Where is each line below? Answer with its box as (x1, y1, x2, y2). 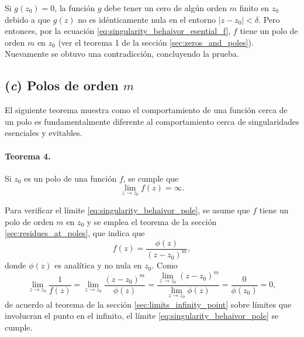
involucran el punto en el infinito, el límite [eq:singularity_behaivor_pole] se (5, 309, 279, 322)
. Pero (258, 13, 280, 25)
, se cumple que (123, 172, 179, 184)
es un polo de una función (24, 172, 117, 184)
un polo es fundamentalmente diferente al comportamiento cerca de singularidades (5, 115, 299, 127)
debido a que (5, 13, 51, 25)
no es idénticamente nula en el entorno (78, 13, 216, 25)
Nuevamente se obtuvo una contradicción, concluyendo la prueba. (5, 47, 239, 60)
